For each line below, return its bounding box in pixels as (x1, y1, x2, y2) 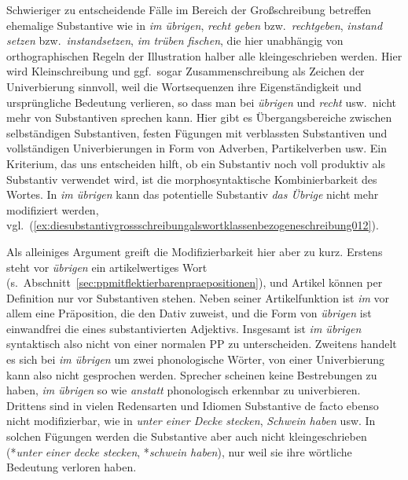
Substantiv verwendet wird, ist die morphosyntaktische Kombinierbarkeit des (6, 170, 377, 187)
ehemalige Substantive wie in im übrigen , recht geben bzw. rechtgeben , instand (6, 16, 383, 33)
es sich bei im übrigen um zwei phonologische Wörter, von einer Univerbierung (6, 351, 385, 368)
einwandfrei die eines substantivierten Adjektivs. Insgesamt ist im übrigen (6, 320, 362, 336)
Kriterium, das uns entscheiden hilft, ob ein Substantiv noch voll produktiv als (6, 155, 386, 171)
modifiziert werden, (6, 201, 99, 218)
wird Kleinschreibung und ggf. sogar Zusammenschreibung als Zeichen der (6, 63, 365, 79)
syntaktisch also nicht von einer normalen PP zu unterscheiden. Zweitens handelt (6, 335, 397, 352)
